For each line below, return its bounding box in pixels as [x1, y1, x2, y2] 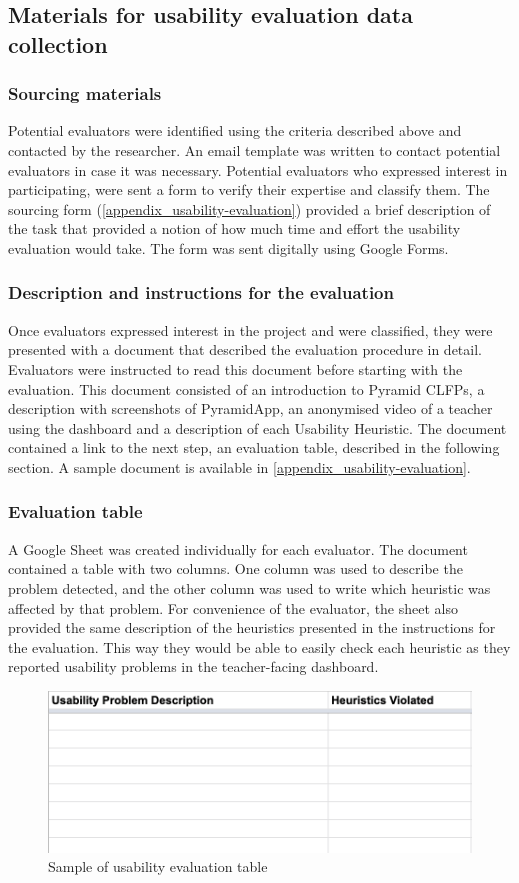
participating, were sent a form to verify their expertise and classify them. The [8, 179, 490, 200]
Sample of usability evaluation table [48, 856, 268, 877]
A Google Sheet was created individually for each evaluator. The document [8, 538, 468, 559]
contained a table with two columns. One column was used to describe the [8, 558, 463, 579]
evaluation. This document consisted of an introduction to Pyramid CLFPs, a [8, 378, 485, 399]
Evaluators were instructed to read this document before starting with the [8, 358, 463, 379]
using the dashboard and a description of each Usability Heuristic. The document [8, 417, 507, 438]
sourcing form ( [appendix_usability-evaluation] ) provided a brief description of [8, 198, 491, 219]
